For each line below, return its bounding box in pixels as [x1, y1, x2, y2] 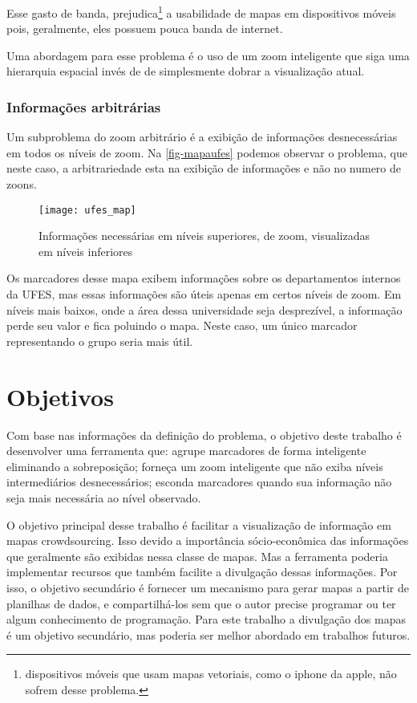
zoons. [6, 176, 37, 193]
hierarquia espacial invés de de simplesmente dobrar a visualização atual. [6, 63, 365, 79]
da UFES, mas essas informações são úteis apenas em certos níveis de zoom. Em [6, 286, 402, 303]
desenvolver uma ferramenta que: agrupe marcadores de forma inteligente [6, 442, 366, 459]
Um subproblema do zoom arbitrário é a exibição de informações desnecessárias [6, 128, 398, 145]
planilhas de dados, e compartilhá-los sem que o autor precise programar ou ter [6, 595, 396, 612]
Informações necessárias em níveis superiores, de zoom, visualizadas [38, 227, 370, 244]
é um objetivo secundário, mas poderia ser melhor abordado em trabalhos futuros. [6, 626, 411, 643]
